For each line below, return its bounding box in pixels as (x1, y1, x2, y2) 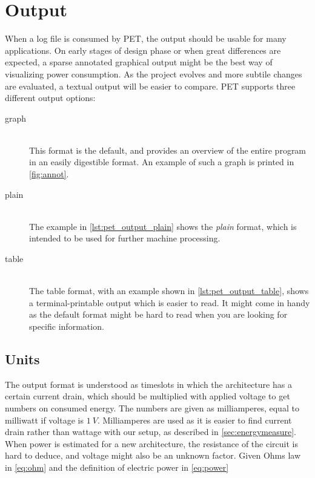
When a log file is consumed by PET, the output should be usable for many (5, 32, 287, 45)
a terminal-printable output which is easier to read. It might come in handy (29, 296, 310, 309)
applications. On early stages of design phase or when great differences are (5, 44, 281, 56)
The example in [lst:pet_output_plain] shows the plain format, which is (29, 220, 297, 232)
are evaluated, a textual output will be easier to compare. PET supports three (5, 79, 296, 92)
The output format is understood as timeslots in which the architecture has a (5, 378, 292, 390)
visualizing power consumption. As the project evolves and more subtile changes (5, 67, 302, 80)
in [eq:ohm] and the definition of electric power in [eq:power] (5, 460, 229, 473)
